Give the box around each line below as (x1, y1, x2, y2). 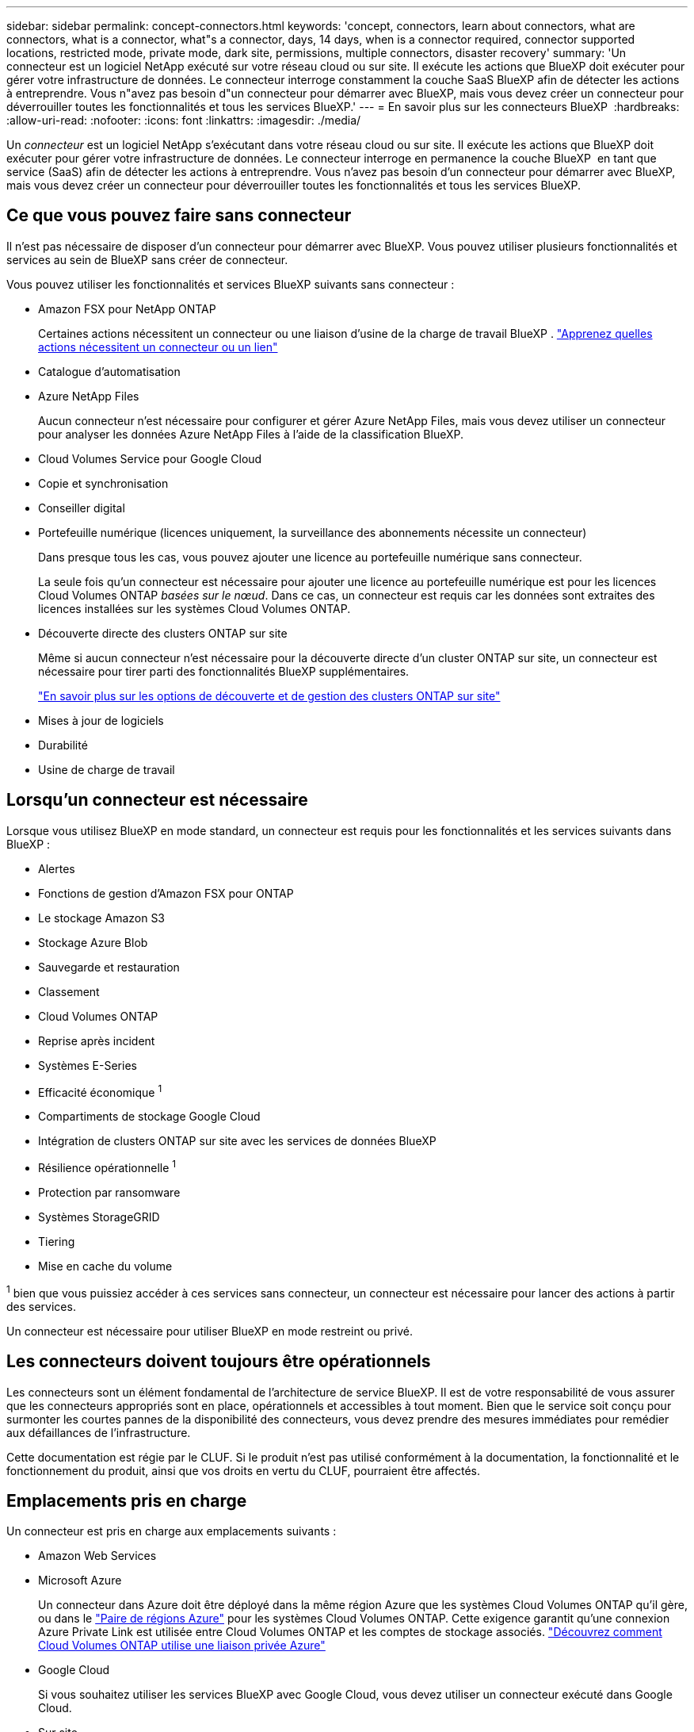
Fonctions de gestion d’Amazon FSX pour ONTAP (38, 886, 294, 900)
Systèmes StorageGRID (38, 1210, 160, 1224)
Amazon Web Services (38, 1549, 157, 1563)
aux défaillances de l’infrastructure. (6, 1425, 191, 1439)
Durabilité (38, 738, 88, 752)
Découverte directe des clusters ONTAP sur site (38, 626, 288, 640)
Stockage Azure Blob (38, 935, 148, 949)
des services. (6, 1299, 76, 1313)
